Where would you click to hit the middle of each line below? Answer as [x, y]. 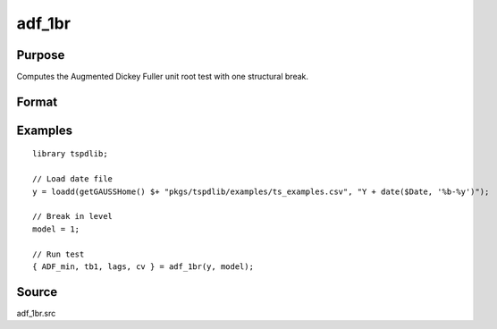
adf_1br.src [36, 313]
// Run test [59, 254]
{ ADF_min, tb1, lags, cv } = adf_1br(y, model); [143, 267]
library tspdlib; [70, 154]
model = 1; [56, 229]
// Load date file [73, 179]
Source [37, 292]
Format [37, 101]
